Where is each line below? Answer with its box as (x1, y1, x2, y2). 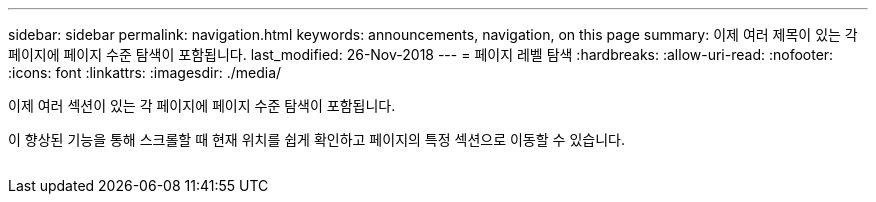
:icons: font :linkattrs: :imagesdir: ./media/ (8, 64, 282, 81)
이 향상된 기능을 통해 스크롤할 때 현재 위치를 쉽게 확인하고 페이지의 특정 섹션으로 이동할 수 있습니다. (8, 131, 625, 148)
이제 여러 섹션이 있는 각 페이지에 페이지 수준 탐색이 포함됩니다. (8, 97, 396, 114)
